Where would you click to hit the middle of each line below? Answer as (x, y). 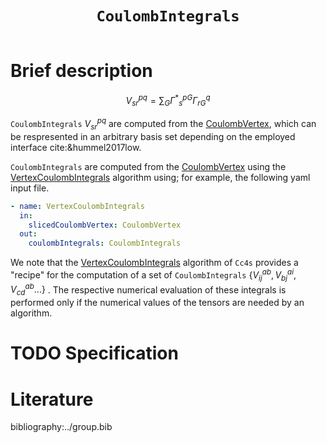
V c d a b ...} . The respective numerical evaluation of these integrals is (148, 290)
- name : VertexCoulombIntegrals (77, 206)
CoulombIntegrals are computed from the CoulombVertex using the (148, 166)
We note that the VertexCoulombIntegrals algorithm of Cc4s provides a (154, 263)
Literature (52, 399)
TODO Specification (94, 353)
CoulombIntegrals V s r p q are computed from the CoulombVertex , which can (163, 124)
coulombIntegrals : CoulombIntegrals (105, 243)
